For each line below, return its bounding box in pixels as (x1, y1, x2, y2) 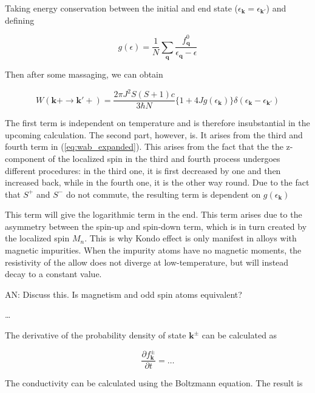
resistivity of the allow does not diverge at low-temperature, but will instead (5, 255, 289, 268)
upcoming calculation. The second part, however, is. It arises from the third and (5, 128, 303, 141)
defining (5, 13, 35, 26)
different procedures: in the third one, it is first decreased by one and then (5, 164, 281, 176)
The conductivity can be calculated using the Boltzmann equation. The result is (5, 377, 303, 389)
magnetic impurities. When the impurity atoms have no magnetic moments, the (5, 244, 302, 257)
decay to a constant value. (5, 267, 102, 280)
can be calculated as (202, 329, 277, 341)
